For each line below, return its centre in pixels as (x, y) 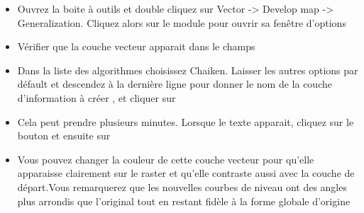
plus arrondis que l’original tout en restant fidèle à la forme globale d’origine (184, 201)
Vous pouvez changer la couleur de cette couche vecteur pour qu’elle (166, 159)
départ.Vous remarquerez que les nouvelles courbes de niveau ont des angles (182, 186)
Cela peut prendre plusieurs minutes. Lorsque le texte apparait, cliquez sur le (186, 121)
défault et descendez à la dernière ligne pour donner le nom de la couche (175, 84)
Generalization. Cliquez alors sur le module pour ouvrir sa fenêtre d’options (182, 22)
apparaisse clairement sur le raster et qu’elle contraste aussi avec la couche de (186, 173)
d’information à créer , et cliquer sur (96, 97)
